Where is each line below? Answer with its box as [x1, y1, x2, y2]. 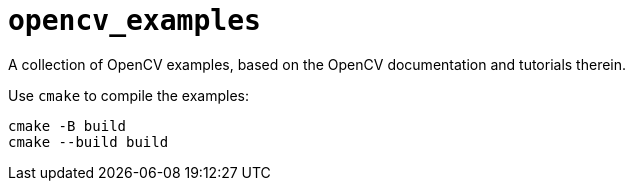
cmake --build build [8, 133, 169, 150]
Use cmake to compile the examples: [8, 86, 250, 104]
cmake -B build [8, 117, 127, 134]
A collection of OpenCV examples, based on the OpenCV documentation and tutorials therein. [8, 55, 627, 73]
